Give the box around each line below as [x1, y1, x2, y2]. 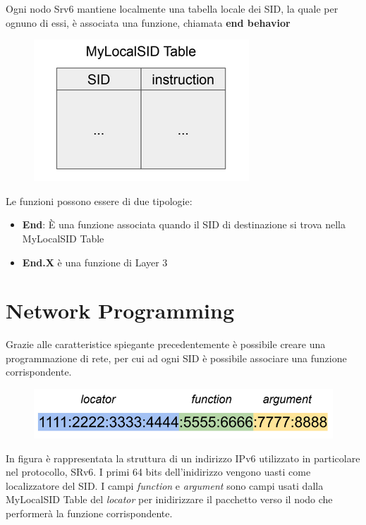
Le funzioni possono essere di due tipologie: [6, 193, 193, 208]
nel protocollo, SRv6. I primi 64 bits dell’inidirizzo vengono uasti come [6, 464, 311, 479]
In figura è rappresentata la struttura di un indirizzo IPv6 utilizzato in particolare [6, 450, 360, 465]
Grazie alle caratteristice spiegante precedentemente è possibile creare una [6, 337, 326, 352]
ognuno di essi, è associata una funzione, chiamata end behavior [6, 15, 291, 30]
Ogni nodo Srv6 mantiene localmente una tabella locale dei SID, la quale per [6, 1, 338, 16]
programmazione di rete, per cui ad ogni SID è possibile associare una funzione [6, 350, 347, 365]
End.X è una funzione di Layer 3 [22, 254, 168, 269]
